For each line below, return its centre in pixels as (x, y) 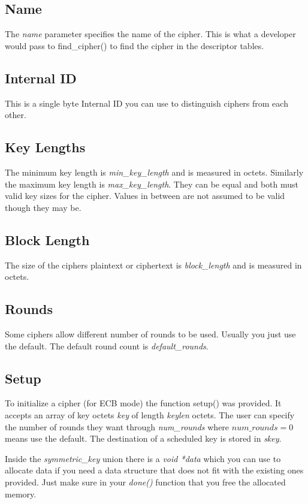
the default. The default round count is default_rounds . (107, 345)
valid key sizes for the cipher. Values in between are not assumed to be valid (145, 196)
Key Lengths (45, 147)
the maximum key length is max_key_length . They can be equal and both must (152, 184)
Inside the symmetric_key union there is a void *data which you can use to (143, 458)
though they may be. (43, 207)
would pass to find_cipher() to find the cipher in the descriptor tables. (135, 45)
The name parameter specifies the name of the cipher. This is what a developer (150, 34)
